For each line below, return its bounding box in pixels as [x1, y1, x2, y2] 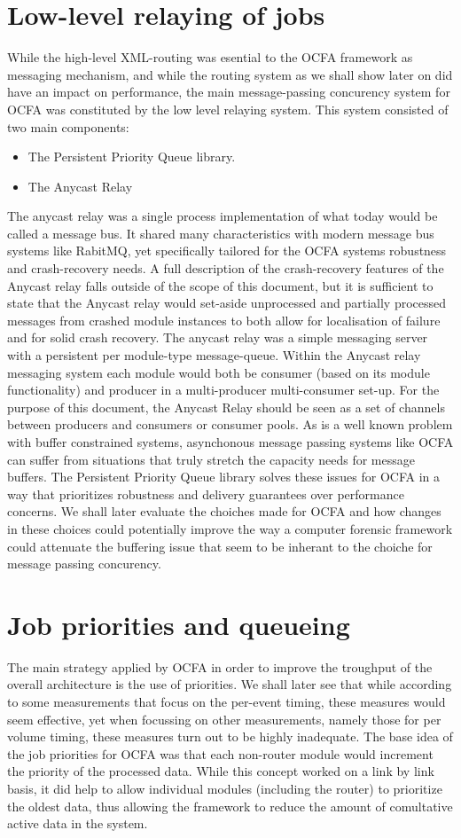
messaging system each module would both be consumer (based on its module [7, 363, 430, 381]
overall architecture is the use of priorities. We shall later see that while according [7, 675, 452, 693]
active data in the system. [7, 814, 148, 833]
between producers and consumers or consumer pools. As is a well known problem [7, 415, 453, 434]
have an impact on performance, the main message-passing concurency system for [7, 82, 450, 101]
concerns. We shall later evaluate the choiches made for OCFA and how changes [7, 502, 441, 521]
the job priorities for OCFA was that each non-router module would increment [7, 744, 434, 763]
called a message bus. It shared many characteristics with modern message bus [7, 223, 434, 242]
